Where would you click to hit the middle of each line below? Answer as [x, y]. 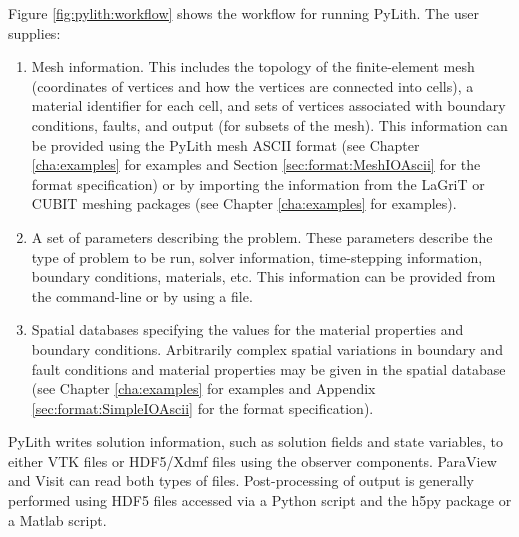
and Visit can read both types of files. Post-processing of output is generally [241, 480]
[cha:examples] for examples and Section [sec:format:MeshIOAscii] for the [256, 164]
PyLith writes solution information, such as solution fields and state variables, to [256, 441]
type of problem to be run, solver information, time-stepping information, [257, 256]
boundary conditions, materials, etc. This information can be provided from [263, 276]
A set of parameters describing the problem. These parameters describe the [262, 236]
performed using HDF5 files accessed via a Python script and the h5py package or [260, 500]
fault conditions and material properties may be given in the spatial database [268, 368]
